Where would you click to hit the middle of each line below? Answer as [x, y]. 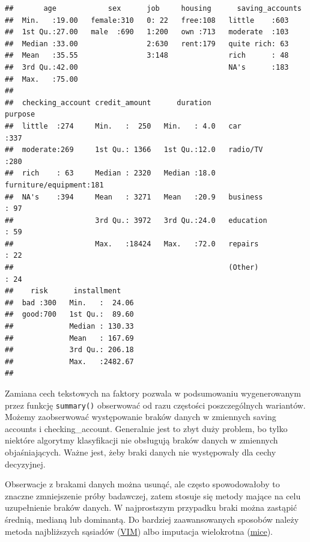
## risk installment [63, 291]
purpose [20, 114]
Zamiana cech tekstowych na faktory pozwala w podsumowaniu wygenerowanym [153, 393]
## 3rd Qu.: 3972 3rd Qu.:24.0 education [136, 220]
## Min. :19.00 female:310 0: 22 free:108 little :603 [147, 20]
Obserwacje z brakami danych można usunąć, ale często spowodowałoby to [142, 484]
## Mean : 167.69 [69, 338]
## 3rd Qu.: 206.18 [69, 350]
